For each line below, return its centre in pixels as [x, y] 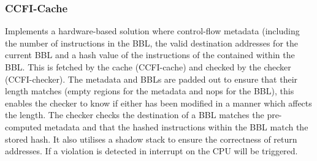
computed [23, 126]
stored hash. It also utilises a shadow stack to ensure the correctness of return [151, 139]
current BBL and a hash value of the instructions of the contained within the [150, 55]
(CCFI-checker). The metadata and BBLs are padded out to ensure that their [151, 79]
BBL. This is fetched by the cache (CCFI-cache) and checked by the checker [148, 67]
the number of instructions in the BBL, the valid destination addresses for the [151, 43]
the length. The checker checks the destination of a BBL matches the [135, 115]
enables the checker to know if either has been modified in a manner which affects [158, 103]
